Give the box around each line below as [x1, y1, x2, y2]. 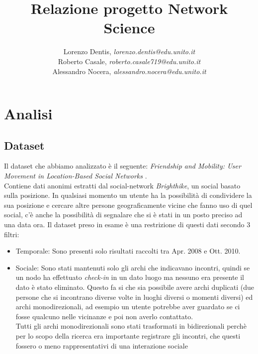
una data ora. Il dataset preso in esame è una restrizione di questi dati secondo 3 [4, 219, 251, 230]
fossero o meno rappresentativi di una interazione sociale [15, 340, 188, 351]
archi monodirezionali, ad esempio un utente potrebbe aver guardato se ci [15, 301, 240, 312]
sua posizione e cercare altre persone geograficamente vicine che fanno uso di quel [4, 199, 253, 210]
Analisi [4, 103, 53, 124]
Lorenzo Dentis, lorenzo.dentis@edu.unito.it [63, 46, 195, 57]
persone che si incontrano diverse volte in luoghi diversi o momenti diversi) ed [15, 291, 253, 302]
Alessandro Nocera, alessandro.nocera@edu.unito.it [52, 66, 206, 76]
